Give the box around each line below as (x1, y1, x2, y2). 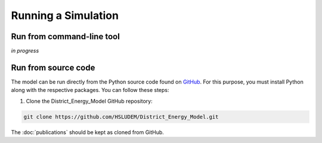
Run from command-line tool (11, 31, 120, 42)
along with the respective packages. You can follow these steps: (11, 87, 169, 94)
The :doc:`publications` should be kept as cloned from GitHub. (11, 128, 164, 136)
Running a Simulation (11, 9, 119, 22)
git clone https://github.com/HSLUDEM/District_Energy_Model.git (23, 113, 219, 120)
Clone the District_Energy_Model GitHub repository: (26, 97, 153, 104)
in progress (11, 47, 39, 55)
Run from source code (11, 62, 95, 72)
